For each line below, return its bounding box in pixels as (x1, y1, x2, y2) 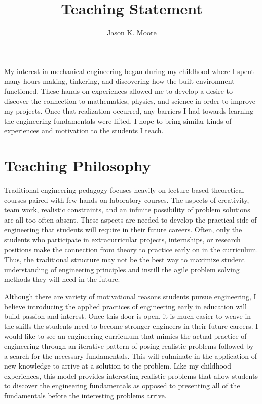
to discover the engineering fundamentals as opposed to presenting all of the (4, 380, 240, 391)
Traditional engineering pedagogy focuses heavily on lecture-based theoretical (4, 185, 244, 195)
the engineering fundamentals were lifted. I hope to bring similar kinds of (4, 115, 232, 126)
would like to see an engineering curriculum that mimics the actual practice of (4, 330, 247, 341)
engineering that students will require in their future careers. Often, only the (4, 224, 242, 235)
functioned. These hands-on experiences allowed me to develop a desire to (4, 85, 233, 96)
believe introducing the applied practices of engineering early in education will (4, 301, 247, 311)
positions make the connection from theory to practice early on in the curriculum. (4, 244, 258, 254)
